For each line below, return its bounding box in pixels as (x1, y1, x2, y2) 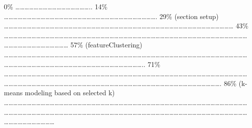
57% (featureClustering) (70, 40, 142, 50)
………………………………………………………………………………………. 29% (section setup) (4, 11, 219, 21)
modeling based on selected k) (24, 87, 115, 98)
